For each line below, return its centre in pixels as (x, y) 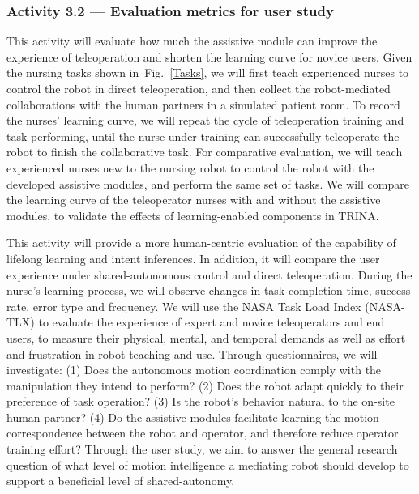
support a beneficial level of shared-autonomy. (121, 481)
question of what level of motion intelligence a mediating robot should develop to (208, 464)
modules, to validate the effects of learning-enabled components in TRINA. (193, 215)
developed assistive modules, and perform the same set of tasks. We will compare (208, 183)
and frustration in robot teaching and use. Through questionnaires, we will (192, 353)
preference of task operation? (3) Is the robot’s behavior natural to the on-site (201, 401)
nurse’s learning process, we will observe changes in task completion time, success (209, 290)
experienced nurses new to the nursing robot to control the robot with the (190, 167)
